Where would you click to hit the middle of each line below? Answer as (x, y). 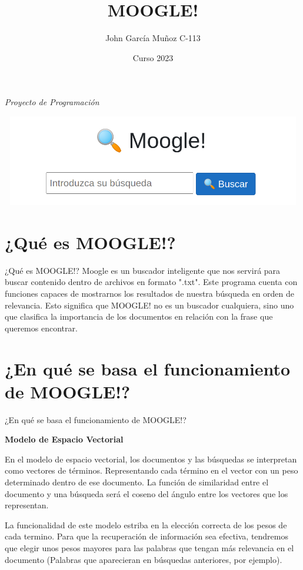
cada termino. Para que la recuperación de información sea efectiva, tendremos (147, 536)
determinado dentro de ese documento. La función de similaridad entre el (137, 482)
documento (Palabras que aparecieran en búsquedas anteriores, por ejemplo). (144, 559)
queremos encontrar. (41, 328)
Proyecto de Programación (52, 102)
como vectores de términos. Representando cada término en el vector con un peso (151, 470)
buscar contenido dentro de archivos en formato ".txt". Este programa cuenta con (151, 282)
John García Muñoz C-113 (153, 38)
